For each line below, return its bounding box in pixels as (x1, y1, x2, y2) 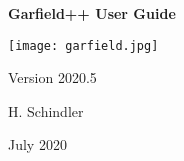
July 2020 (8, 134, 67, 155)
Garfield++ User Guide (8, 3, 176, 23)
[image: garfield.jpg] (8, 38, 159, 53)
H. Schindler (8, 100, 84, 121)
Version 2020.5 (8, 67, 97, 88)
